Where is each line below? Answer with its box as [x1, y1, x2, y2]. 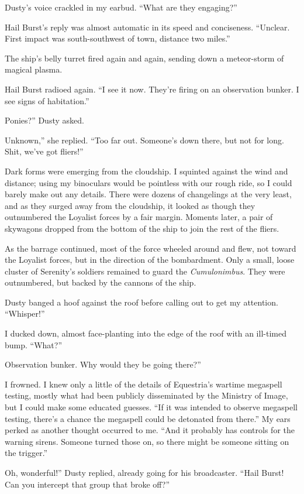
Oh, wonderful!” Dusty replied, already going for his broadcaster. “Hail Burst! [5, 466, 284, 478]
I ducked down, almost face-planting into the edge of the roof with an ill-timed [5, 327, 286, 339]
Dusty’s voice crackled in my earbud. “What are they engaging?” [5, 1, 237, 13]
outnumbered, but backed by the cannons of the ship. [5, 276, 196, 289]
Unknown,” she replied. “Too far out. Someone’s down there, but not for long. [5, 133, 284, 146]
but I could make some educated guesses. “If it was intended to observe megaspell [5, 401, 298, 413]
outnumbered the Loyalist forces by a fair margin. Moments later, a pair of [5, 211, 273, 223]
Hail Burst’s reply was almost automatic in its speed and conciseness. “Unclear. [5, 20, 290, 33]
